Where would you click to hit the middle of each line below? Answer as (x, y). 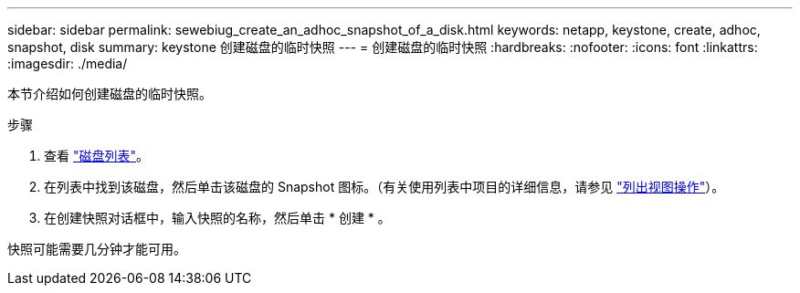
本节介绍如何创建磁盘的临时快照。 (110, 94)
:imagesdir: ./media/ (68, 63)
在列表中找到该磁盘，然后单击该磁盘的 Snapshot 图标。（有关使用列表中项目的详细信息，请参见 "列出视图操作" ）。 (384, 187)
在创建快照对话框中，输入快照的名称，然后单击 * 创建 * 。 (217, 218)
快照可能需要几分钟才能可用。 (97, 249)
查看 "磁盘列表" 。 (96, 156)
